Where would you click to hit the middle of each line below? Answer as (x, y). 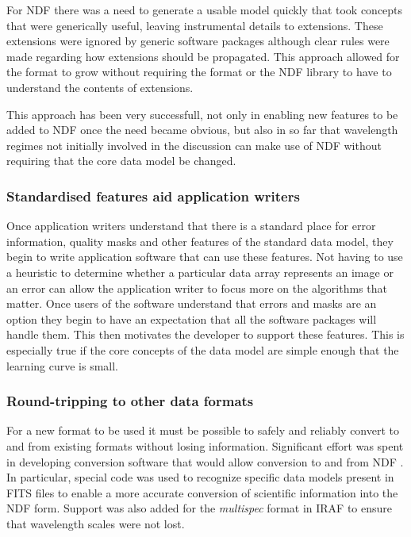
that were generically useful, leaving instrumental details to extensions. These (195, 25)
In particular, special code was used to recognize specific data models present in (200, 477)
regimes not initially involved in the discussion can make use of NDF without (194, 145)
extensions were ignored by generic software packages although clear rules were (198, 41)
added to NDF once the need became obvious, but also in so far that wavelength (202, 130)
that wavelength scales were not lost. (96, 523)
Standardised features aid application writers (153, 196)
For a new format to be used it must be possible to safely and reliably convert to (203, 430)
